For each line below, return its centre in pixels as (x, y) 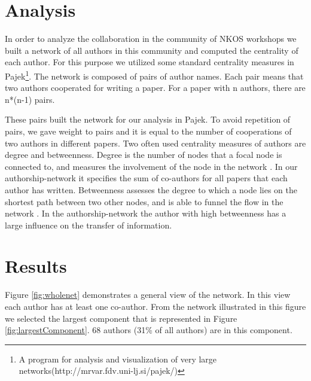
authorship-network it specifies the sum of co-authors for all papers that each (146, 178)
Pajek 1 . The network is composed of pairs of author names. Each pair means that (154, 75)
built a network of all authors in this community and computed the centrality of (152, 50)
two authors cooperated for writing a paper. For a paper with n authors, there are (155, 88)
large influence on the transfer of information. (89, 225)
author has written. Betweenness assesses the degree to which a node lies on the (151, 189)
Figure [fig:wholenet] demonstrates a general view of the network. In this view (148, 295)
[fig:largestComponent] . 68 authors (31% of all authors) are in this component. (149, 330)
